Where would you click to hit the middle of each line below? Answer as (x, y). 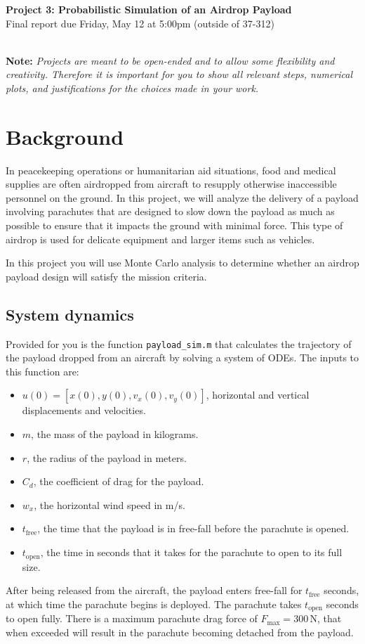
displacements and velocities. (84, 410)
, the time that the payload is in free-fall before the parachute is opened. (193, 528)
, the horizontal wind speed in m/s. (109, 504)
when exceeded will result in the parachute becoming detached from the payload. (180, 632)
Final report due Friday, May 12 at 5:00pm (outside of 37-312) (140, 23)
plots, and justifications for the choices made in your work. (132, 88)
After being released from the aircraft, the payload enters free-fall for (154, 590)
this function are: (42, 371)
